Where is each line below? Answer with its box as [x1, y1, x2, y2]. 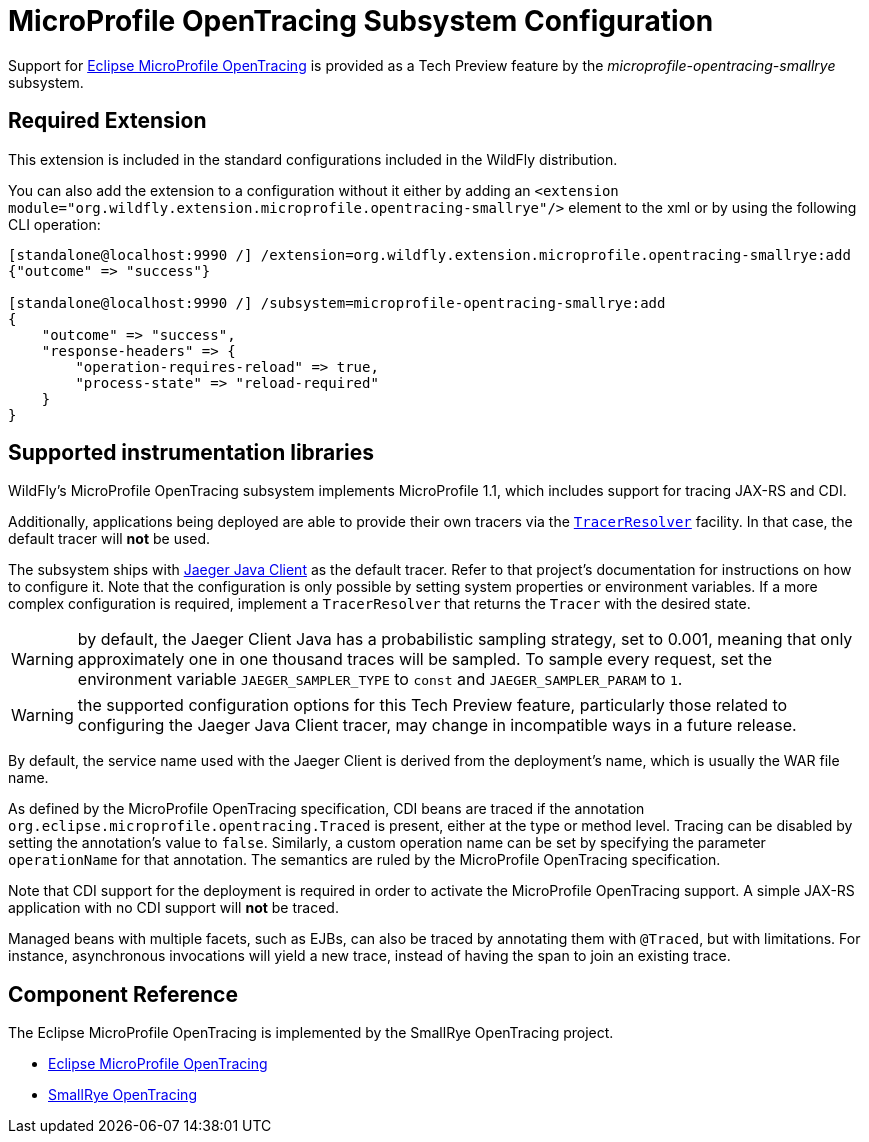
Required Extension [8, 108, 207, 134]
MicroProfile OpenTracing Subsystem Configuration [8, 4, 714, 38]
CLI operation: [8, 215, 101, 233]
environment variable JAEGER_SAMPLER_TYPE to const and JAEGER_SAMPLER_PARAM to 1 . [77, 669, 683, 690]
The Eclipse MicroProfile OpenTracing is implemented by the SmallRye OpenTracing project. [8, 1024, 614, 1042]
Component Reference [8, 981, 238, 1007]
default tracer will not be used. [8, 530, 211, 548]
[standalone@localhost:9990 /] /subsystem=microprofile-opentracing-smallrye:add [8, 294, 666, 311]
